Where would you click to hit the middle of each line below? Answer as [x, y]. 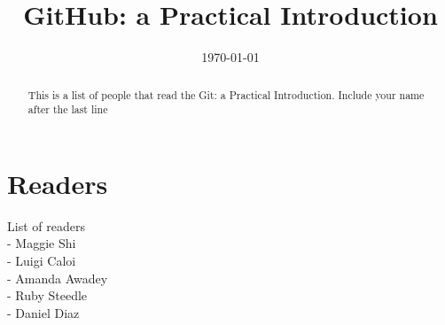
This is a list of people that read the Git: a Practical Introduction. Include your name [226, 94]
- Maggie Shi [42, 243]
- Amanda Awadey [58, 278]
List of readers [46, 225]
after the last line [68, 109]
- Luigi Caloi [42, 260]
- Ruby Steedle [47, 295]
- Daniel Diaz [43, 312]
